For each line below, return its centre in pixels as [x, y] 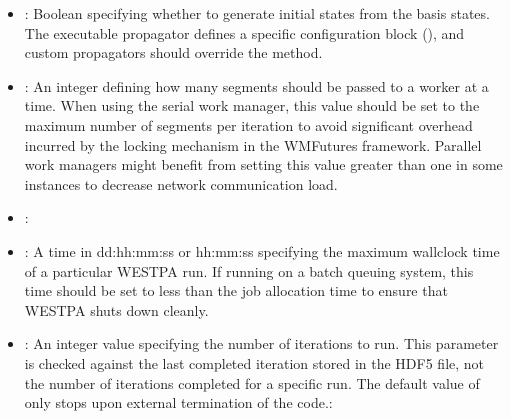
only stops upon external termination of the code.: [178, 402]
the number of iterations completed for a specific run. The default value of [252, 382]
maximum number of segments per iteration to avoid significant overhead [248, 124]
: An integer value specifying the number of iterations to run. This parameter [261, 343]
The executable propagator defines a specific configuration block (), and [244, 32]
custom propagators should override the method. [173, 52]
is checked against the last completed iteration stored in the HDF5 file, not [254, 362]
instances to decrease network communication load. [181, 183]
